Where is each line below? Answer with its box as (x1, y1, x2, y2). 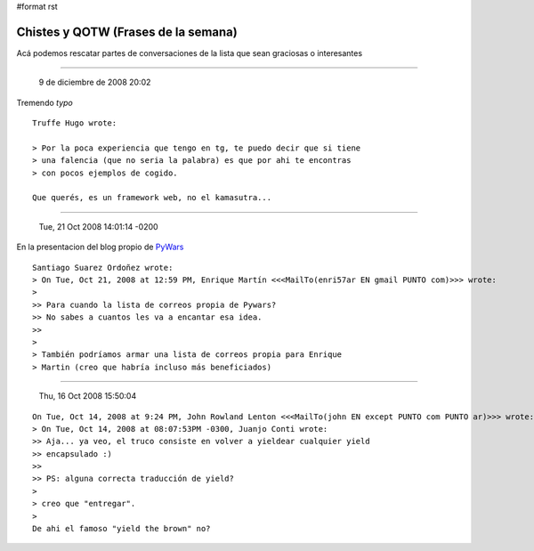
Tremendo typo (16, 97, 73, 108)
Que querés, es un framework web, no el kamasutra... (32, 192, 271, 203)
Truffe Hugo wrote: (32, 118, 117, 128)
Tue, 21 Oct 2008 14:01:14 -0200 (38, 221, 159, 231)
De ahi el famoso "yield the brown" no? (32, 523, 211, 534)
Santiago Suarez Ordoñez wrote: (32, 263, 174, 272)
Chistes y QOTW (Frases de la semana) (16, 24, 238, 39)
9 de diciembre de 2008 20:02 (38, 77, 151, 88)
